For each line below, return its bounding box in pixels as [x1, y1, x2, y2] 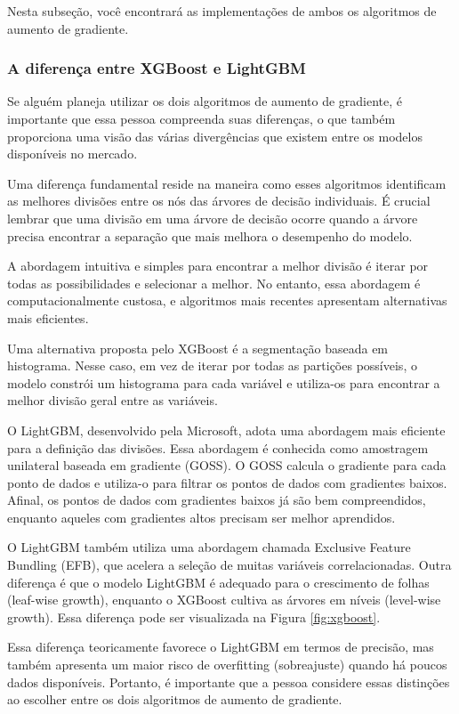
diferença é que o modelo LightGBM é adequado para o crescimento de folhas [7, 572, 430, 591]
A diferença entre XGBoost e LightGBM [7, 57, 306, 79]
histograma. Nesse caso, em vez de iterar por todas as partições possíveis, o [7, 356, 417, 375]
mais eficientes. [7, 308, 89, 327]
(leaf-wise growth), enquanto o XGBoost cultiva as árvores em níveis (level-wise [7, 590, 441, 609]
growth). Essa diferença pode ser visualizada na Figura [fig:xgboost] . [7, 607, 381, 626]
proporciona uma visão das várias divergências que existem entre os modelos [7, 126, 423, 145]
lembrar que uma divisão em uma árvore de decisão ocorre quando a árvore [7, 208, 418, 227]
